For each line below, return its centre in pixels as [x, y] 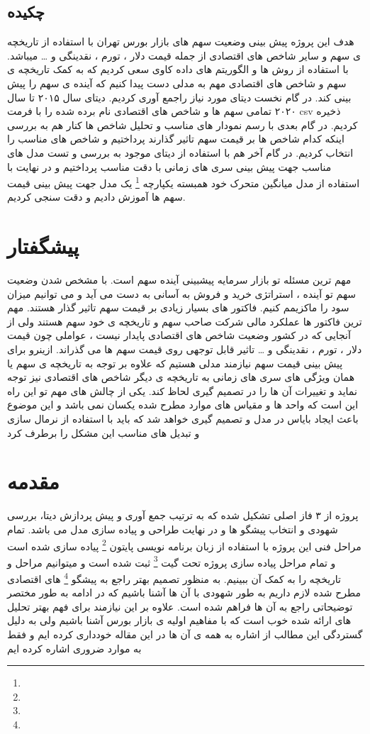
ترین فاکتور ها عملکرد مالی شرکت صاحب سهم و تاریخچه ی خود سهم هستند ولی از [185, 321]
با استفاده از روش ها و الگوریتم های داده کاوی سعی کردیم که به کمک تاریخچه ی [178, 69]
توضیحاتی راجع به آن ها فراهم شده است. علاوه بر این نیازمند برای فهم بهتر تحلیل [180, 606]
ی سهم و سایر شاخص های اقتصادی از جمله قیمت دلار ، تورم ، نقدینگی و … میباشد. [184, 55]
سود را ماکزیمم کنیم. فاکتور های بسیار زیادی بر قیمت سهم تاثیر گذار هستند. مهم [178, 307]
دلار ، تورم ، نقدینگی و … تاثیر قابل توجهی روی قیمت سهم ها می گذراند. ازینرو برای [185, 349]
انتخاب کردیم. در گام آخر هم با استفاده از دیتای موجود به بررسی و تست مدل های [180, 152]
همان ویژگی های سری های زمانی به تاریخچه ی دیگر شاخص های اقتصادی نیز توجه [181, 377]
